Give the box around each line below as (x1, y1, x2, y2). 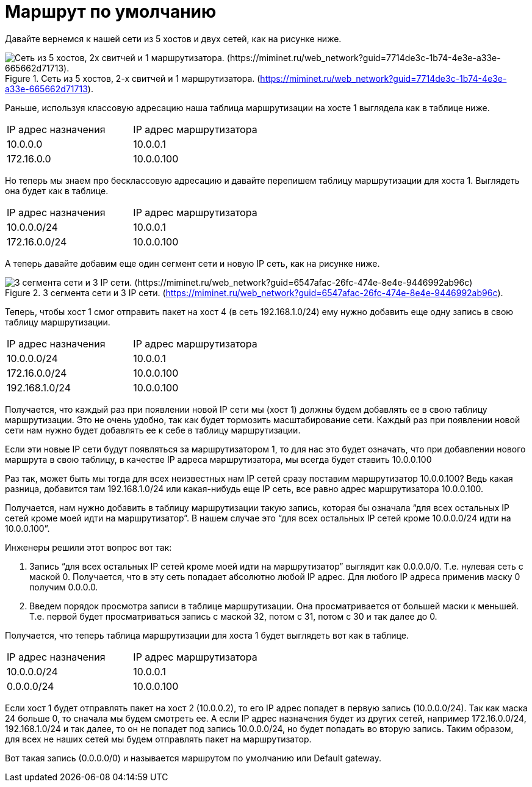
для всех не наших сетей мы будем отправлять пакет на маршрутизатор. (5, 733, 312, 744)
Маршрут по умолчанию (5, 1, 217, 22)
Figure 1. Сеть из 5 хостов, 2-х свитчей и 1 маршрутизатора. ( (5, 73, 261, 84)
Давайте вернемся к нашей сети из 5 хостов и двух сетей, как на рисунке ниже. (5, 33, 342, 44)
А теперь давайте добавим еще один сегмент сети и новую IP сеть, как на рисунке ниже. (5, 258, 380, 269)
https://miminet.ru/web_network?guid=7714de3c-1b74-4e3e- (260, 73, 507, 84)
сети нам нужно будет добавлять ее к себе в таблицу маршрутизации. (5, 424, 301, 435)
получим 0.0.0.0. (29, 581, 98, 592)
